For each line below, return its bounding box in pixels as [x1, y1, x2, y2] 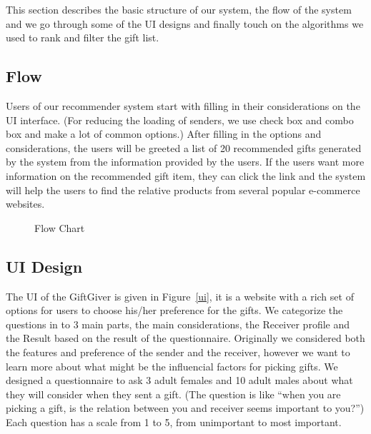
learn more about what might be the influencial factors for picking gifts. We [6, 358, 338, 373]
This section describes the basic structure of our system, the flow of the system [6, 2, 352, 16]
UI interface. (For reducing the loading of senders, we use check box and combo [6, 112, 354, 127]
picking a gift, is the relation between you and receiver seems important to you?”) [6, 400, 365, 415]
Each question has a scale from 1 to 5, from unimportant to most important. [6, 414, 342, 429]
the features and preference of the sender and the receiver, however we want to [6, 344, 350, 359]
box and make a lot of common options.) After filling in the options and [6, 126, 322, 141]
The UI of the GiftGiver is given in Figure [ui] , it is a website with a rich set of [6, 288, 354, 303]
